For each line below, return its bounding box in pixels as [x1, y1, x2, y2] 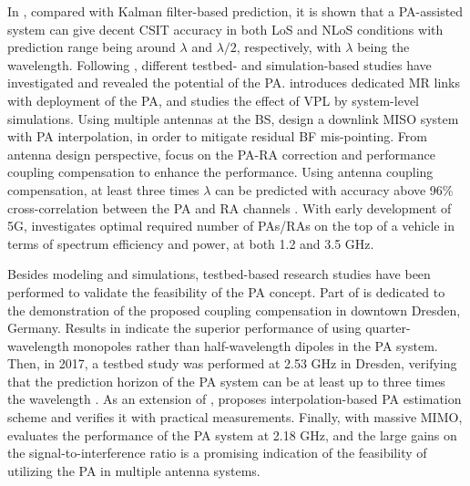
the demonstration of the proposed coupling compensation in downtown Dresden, [7, 300, 461, 319]
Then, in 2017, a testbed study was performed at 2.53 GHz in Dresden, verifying [7, 354, 457, 373]
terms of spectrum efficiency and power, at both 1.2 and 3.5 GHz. [7, 233, 374, 253]
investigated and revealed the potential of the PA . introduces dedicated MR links [7, 73, 460, 92]
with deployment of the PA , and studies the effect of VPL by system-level [7, 90, 419, 109]
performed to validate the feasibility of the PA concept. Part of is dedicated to [7, 282, 445, 301]
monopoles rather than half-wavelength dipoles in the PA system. [73, 336, 438, 355]
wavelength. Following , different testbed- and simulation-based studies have [7, 55, 432, 74]
